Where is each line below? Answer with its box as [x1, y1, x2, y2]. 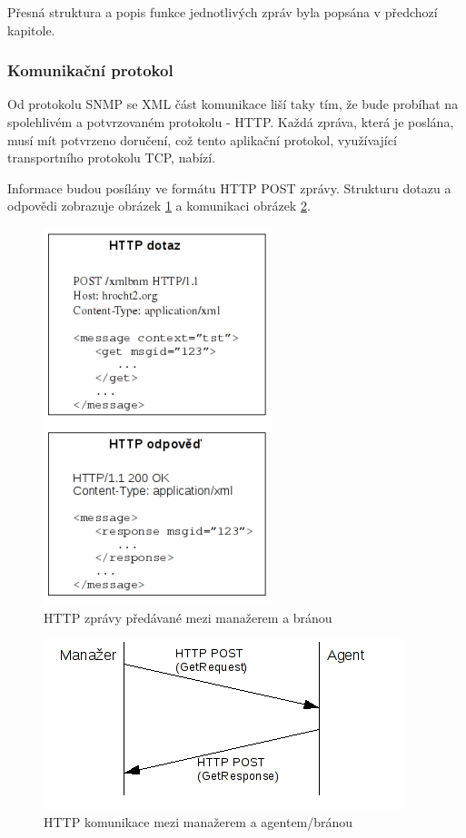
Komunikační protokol [7, 59, 174, 82]
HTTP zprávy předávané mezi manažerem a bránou [44, 607, 332, 626]
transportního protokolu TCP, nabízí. [7, 148, 216, 167]
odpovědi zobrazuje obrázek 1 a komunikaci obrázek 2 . [7, 196, 311, 215]
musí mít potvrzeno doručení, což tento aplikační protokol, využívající [7, 130, 397, 149]
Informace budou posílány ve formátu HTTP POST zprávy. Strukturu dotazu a [7, 178, 451, 197]
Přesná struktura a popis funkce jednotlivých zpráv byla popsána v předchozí [7, 3, 438, 21]
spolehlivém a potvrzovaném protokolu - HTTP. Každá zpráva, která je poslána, [7, 113, 454, 131]
